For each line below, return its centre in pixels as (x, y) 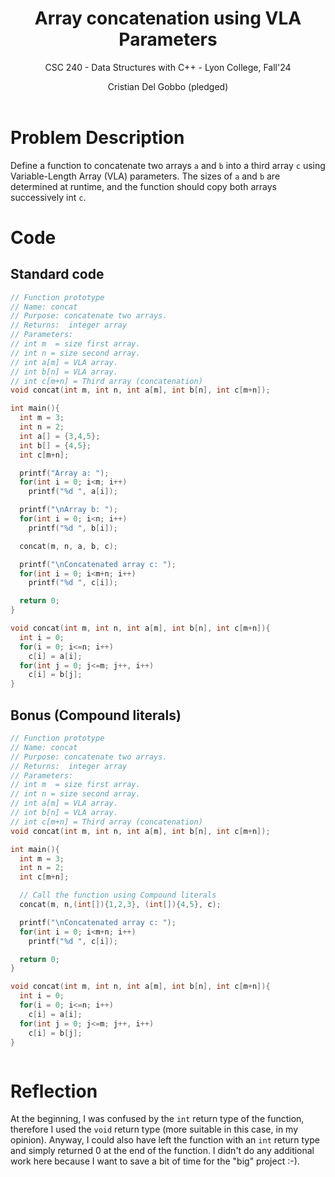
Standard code (57, 274)
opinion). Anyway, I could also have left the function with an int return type (165, 1140)
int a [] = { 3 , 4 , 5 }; (60, 436)
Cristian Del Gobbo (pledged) (168, 86)
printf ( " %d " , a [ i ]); (73, 492)
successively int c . (48, 197)
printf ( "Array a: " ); (64, 473)
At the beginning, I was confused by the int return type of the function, (157, 1119)
